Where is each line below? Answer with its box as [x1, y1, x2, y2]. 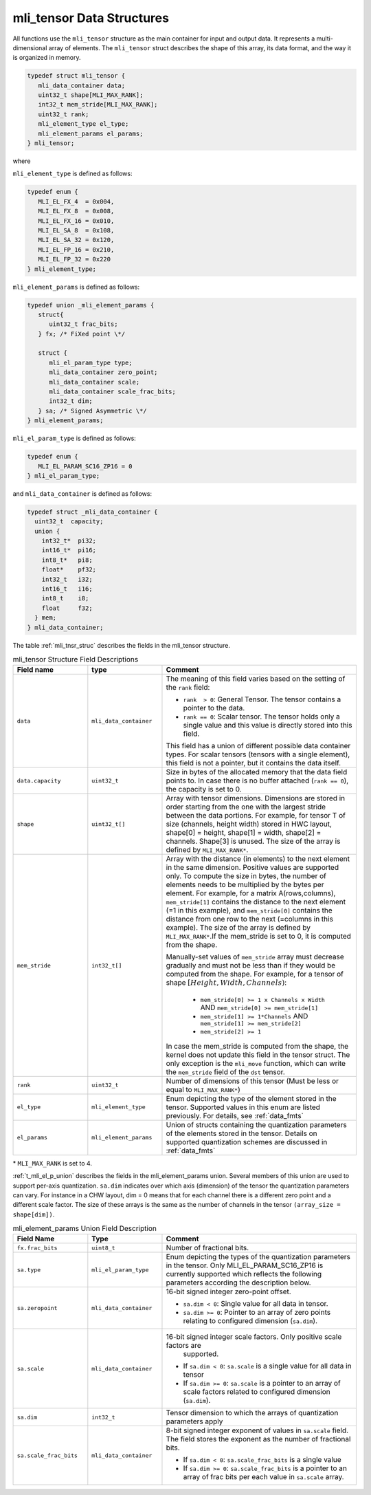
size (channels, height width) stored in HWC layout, [166, 819, 333, 829]
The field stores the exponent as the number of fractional [166, 1434, 351, 1444]
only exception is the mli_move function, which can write [166, 1058, 346, 1068]
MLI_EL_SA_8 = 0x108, [38, 226, 115, 234]
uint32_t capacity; [34, 518, 104, 525]
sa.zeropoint [16, 1304, 58, 1311]
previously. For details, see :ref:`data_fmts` [166, 1111, 304, 1120]
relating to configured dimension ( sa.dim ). [183, 1316, 318, 1326]
